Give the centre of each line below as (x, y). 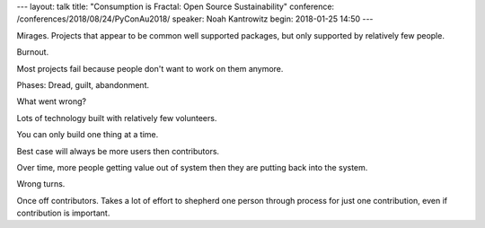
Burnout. (33, 52)
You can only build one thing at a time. (88, 135)
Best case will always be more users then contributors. (118, 151)
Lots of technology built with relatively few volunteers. (117, 118)
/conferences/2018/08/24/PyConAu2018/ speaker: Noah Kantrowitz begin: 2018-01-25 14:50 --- (195, 19)
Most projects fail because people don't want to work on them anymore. (150, 68)
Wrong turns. (41, 184)
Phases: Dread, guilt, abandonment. (83, 84)
